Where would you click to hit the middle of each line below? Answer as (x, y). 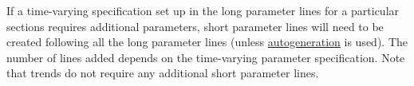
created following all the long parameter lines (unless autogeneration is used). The (207, 42)
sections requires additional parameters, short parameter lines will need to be (195, 26)
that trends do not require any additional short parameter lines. (163, 73)
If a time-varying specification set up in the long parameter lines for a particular (203, 10)
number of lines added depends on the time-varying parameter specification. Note (206, 57)
